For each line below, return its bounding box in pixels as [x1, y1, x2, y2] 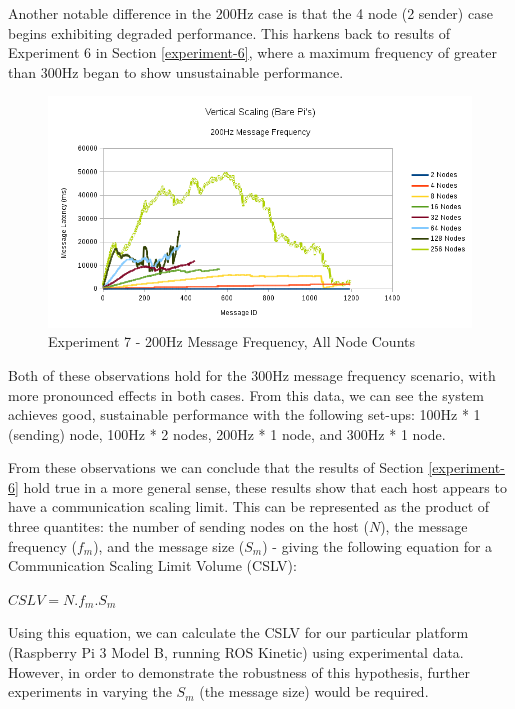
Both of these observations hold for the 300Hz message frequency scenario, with [8, 364, 496, 385]
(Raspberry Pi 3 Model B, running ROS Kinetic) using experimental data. [8, 642, 464, 663]
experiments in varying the [8, 681, 172, 702]
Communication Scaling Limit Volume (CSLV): [8, 555, 297, 576]
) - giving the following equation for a [262, 535, 493, 556]
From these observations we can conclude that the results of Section [8, 457, 424, 478]
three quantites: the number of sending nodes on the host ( [8, 516, 369, 537]
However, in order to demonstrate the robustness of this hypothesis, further [8, 661, 471, 682]
